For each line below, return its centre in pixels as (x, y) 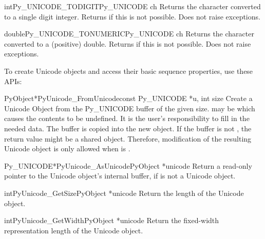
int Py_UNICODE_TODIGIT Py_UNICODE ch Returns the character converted (132, 6)
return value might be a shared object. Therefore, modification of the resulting (128, 138)
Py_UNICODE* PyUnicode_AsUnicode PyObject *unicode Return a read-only (128, 165)
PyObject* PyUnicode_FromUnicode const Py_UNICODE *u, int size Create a (128, 98)
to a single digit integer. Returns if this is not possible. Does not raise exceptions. (132, 16)
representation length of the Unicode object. (74, 230)
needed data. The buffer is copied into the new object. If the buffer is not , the (128, 128)
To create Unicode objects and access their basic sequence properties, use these (129, 71)
